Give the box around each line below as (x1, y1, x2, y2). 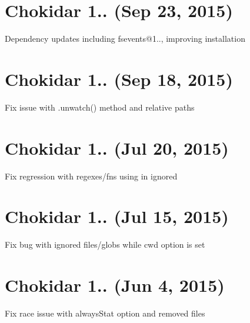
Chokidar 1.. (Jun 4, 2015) (5, 273, 225, 297)
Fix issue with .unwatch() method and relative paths (5, 101, 195, 113)
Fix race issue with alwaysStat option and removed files (5, 307, 205, 319)
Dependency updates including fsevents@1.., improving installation (5, 32, 245, 45)
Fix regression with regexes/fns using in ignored (5, 169, 178, 182)
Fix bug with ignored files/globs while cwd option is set (5, 238, 205, 251)
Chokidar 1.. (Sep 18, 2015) (5, 66, 233, 91)
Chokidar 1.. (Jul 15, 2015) (5, 204, 229, 228)
